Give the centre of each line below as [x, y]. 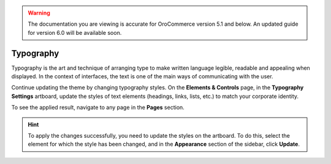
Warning [39, 13]
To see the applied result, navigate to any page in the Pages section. [98, 108]
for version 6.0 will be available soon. [75, 32]
